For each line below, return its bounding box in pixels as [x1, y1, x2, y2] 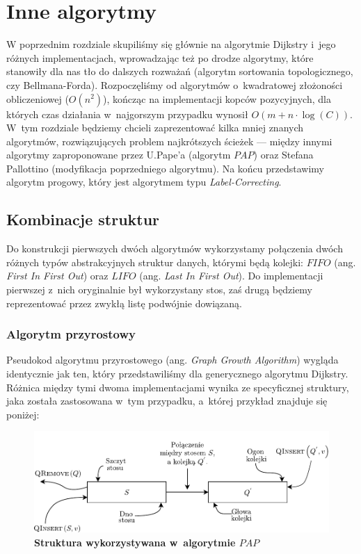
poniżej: [6, 407, 40, 421]
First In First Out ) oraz [6, 268, 109, 283]
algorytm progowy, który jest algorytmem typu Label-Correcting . [6, 174, 282, 189]
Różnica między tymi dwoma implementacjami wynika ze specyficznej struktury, [6, 380, 349, 394]
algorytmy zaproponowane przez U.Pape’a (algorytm [6, 147, 231, 162]
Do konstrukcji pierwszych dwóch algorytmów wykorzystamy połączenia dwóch [6, 241, 343, 256]
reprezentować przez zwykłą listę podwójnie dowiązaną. [6, 295, 242, 310]
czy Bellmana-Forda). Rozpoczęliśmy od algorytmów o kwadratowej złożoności [6, 77, 343, 92]
